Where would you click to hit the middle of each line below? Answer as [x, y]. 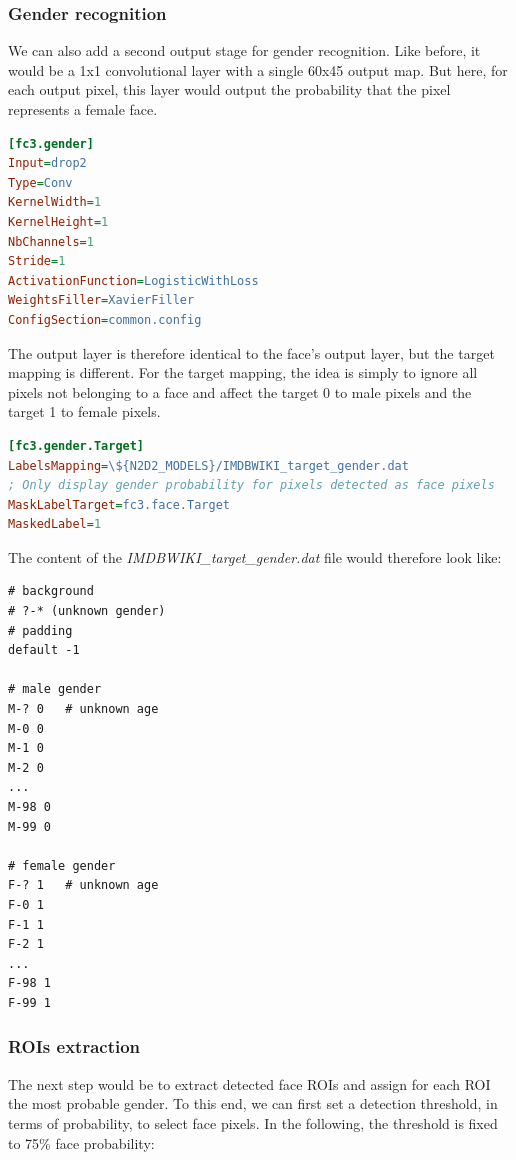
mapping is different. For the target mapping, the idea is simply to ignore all [243, 372]
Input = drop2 [47, 163]
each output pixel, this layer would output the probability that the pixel [229, 89]
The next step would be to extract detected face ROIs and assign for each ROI [249, 1083]
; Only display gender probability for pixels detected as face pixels [251, 485]
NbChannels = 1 [51, 241]
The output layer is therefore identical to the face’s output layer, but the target [251, 352]
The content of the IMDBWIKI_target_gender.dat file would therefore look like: [255, 556]
